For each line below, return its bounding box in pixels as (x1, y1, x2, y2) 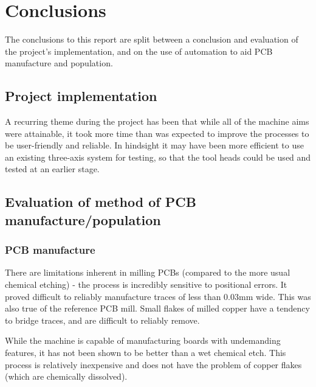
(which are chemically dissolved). (5, 370, 128, 383)
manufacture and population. (5, 57, 113, 69)
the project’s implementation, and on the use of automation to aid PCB (5, 44, 273, 57)
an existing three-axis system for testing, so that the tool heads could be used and (5, 150, 311, 163)
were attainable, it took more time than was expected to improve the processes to (5, 127, 309, 139)
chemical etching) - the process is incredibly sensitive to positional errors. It (5, 278, 287, 291)
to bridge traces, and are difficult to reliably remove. (5, 313, 200, 326)
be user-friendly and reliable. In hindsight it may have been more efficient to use (5, 139, 304, 152)
